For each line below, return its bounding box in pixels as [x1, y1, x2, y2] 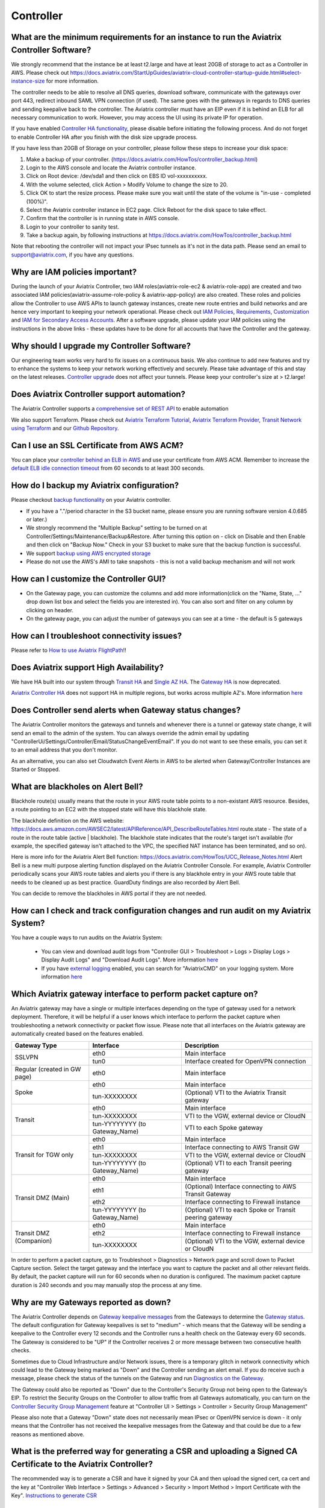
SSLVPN [14, 1053, 39, 1062]
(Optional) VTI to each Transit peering [184, 1159, 292, 1167]
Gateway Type [14, 1041, 57, 1050]
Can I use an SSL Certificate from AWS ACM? [11, 440, 184, 451]
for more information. [46, 77, 99, 84]
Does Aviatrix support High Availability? [11, 662, 164, 673]
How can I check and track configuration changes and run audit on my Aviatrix [11, 905, 311, 916]
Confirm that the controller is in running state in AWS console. [26, 215, 180, 222]
